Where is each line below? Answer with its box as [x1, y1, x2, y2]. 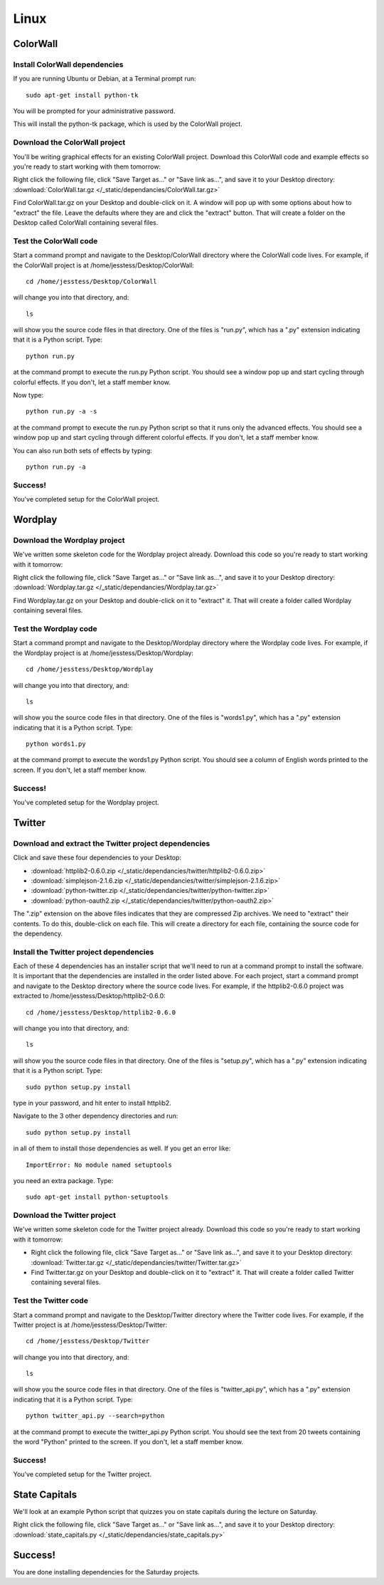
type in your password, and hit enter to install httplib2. [13, 1098, 172, 1107]
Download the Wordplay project [13, 535, 125, 545]
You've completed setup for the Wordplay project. [13, 798, 159, 807]
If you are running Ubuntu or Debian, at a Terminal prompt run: [13, 75, 196, 83]
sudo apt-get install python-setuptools [26, 1193, 169, 1202]
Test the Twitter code [13, 1295, 89, 1305]
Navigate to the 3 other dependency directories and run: [13, 1112, 178, 1120]
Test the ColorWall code [13, 235, 98, 245]
